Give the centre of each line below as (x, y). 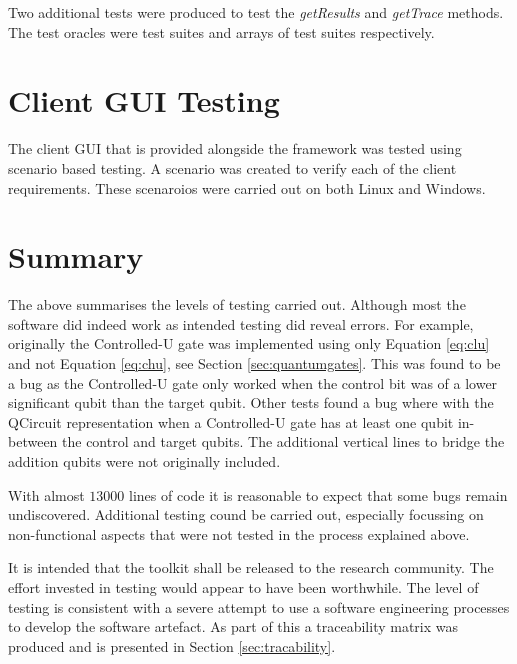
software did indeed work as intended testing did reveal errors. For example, (241, 323)
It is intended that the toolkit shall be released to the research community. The (251, 567)
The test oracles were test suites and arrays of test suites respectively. (221, 31)
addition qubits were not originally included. (144, 460)
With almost (46, 494)
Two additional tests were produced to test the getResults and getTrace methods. (256, 12)
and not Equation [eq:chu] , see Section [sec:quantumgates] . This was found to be (254, 363)
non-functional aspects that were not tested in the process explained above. (239, 533)
